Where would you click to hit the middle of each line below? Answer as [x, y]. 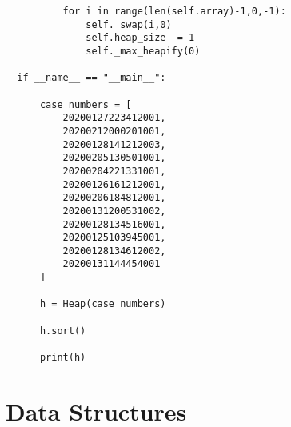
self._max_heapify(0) [143, 51]
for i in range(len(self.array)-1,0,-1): [174, 11]
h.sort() [63, 331]
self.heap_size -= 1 [140, 38]
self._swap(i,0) [129, 24]
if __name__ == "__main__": [92, 78]
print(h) [63, 358]
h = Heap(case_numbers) [103, 304]
